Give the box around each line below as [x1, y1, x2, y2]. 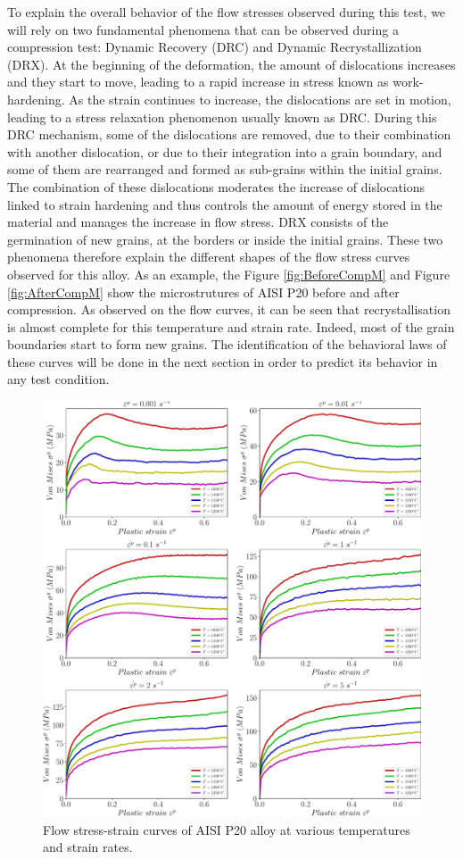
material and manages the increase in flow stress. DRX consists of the [7, 213, 389, 231]
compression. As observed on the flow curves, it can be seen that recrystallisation [7, 300, 451, 319]
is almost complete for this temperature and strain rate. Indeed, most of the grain [7, 317, 455, 336]
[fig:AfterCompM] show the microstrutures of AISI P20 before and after [7, 282, 400, 301]
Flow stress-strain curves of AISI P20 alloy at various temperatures [43, 820, 410, 838]
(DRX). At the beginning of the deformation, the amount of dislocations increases [7, 54, 456, 73]
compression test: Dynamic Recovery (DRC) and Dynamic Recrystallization [7, 38, 422, 56]
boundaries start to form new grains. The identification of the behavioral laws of [7, 335, 447, 354]
